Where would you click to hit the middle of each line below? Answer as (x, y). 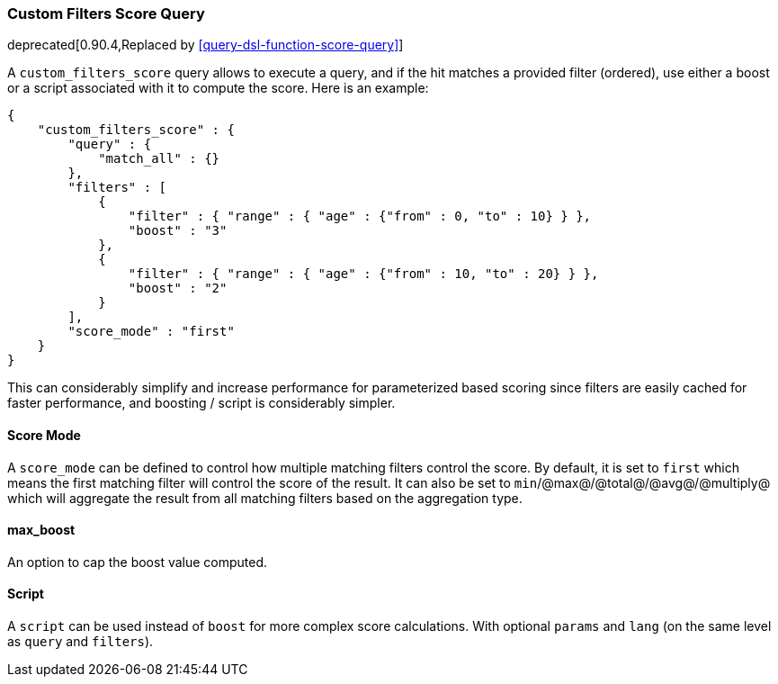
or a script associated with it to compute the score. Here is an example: (218, 88)
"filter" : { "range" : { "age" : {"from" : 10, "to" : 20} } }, (363, 274)
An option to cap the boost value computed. (138, 562)
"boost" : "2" (178, 288)
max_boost (41, 530)
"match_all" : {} (159, 159)
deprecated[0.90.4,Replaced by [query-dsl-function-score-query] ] (206, 45)
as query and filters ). (80, 642)
